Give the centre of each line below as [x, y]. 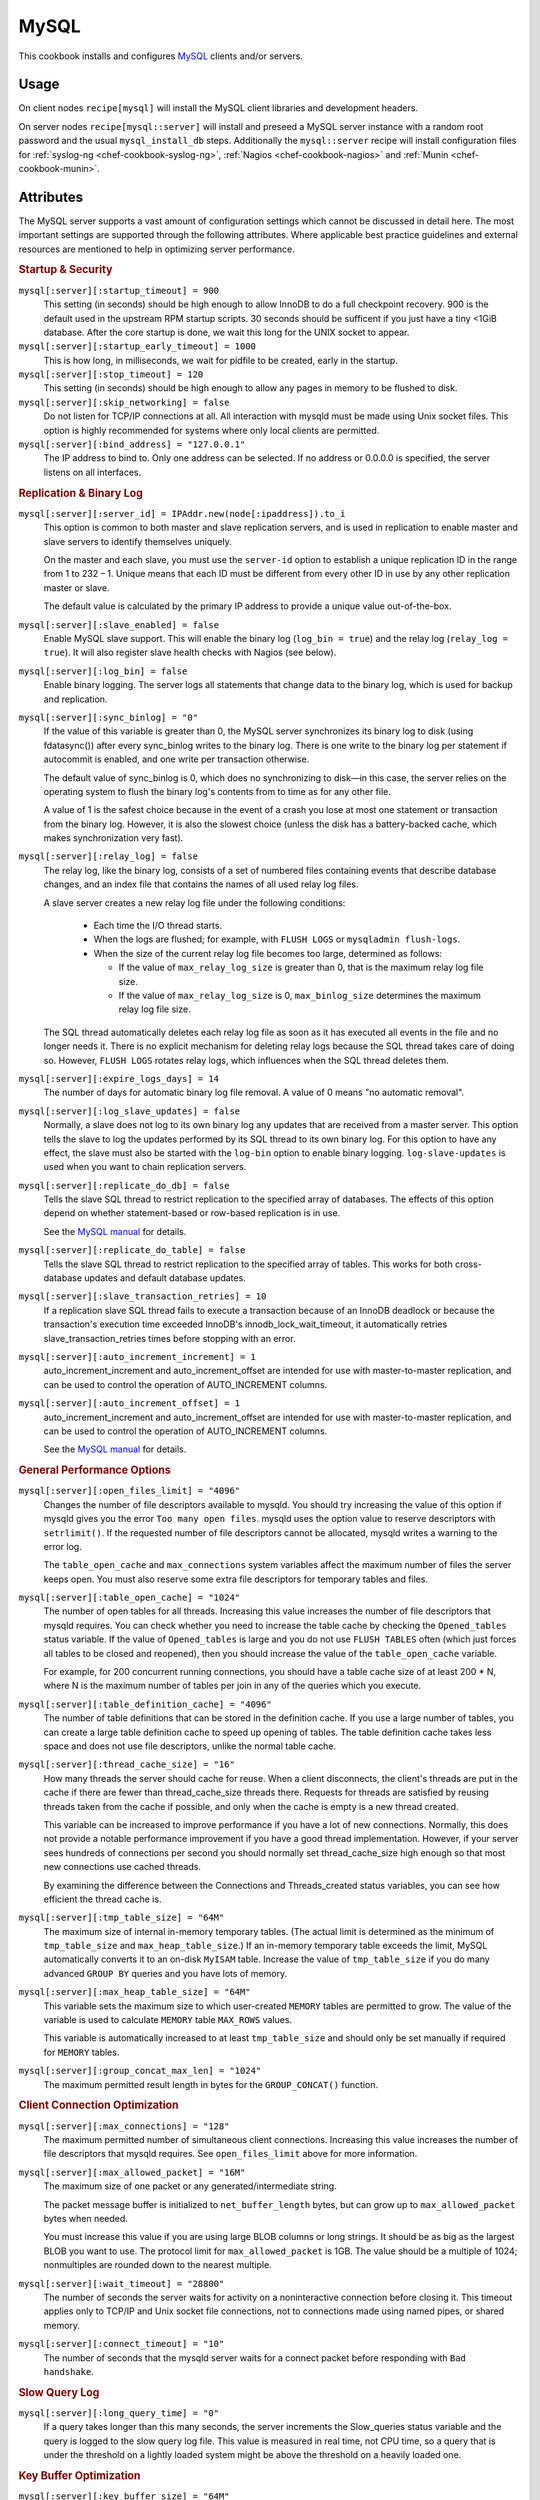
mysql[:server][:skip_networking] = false [124, 402]
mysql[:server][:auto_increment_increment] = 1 [137, 1356]
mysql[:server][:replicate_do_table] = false [132, 1250]
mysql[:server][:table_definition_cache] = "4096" [145, 1704]
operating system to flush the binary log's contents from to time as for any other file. [217, 791]
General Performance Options [95, 1470]
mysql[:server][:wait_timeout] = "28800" [121, 2283]
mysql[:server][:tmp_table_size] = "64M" [121, 1918]
